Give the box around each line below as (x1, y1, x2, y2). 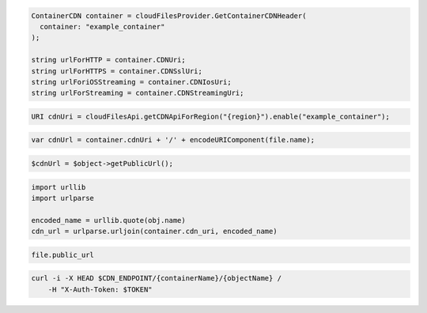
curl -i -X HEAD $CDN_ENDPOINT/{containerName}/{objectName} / (31, 273, 282, 283)
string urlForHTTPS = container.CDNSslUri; (31, 66, 203, 75)
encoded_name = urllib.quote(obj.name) (31, 216, 186, 224)
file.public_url (31, 250, 95, 259)
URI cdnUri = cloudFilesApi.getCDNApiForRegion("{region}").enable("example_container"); (31, 111, 391, 121)
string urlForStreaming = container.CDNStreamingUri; (31, 89, 244, 98)
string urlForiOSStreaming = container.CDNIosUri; (31, 77, 232, 86)
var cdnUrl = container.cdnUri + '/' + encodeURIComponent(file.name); (31, 135, 316, 145)
